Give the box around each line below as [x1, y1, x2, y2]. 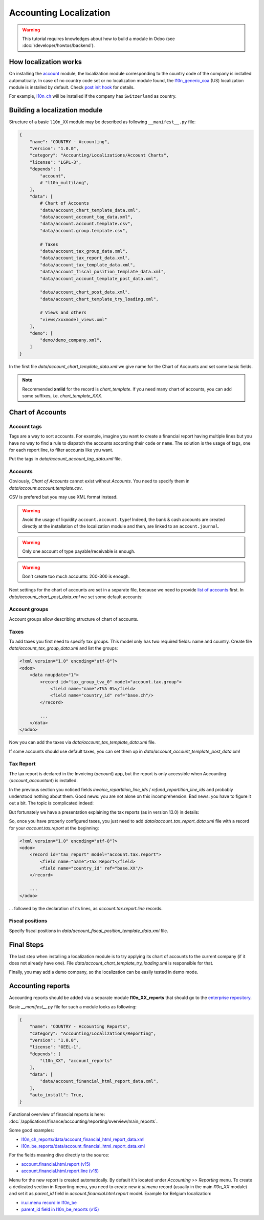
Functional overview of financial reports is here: [9, 1111, 105, 1117]
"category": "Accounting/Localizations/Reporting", [29, 1030, 156, 1036]
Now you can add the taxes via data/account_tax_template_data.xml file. [9, 740, 156, 745]
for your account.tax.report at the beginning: [9, 825, 99, 831]
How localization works [9, 58, 82, 66]
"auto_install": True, [29, 1092, 84, 1098]
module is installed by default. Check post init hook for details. [9, 85, 135, 90]
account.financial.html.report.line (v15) [21, 1168, 99, 1174]
